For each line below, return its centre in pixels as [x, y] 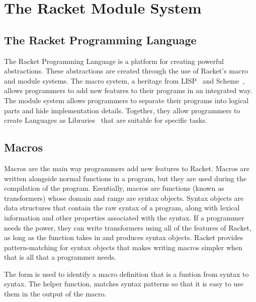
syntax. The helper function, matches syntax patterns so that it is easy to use [124, 284]
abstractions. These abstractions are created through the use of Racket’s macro [126, 71]
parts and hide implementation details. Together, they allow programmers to [122, 110]
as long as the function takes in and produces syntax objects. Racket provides [124, 237]
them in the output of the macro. [55, 294]
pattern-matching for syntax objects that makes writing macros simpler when [123, 247]
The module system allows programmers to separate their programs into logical [126, 100]
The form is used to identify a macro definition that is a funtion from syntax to [126, 274]
